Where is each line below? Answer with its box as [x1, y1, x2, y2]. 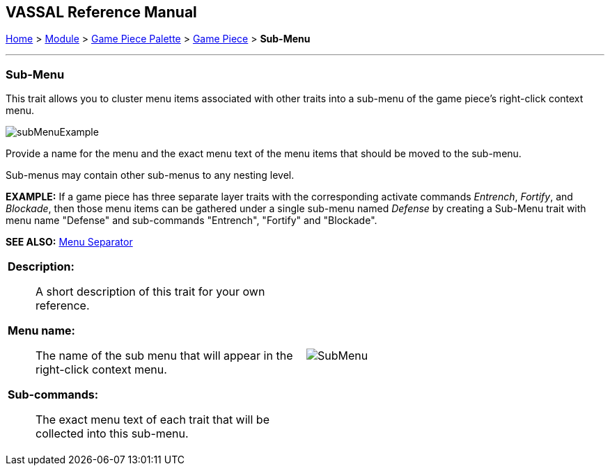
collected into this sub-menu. [36, 426, 189, 441]
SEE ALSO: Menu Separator [6, 236, 133, 248]
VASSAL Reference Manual [6, 3, 197, 21]
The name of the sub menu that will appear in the [36, 349, 293, 363]
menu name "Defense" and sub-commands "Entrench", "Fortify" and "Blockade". [6, 214, 377, 227]
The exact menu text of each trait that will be [36, 413, 269, 427]
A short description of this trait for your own [36, 285, 265, 299]
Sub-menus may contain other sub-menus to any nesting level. [6, 169, 295, 182]
